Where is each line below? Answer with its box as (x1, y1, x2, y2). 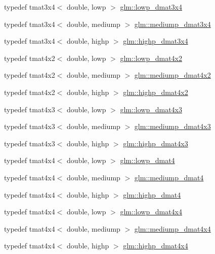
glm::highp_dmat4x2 (123, 86, 188, 97)
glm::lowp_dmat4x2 (120, 52, 182, 63)
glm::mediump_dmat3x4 (134, 18, 211, 29)
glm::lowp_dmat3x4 (120, 2, 182, 12)
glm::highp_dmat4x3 (123, 138, 188, 148)
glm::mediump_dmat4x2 (134, 70, 211, 80)
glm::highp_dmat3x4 (123, 36, 188, 46)
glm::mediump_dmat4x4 (134, 223, 211, 234)
